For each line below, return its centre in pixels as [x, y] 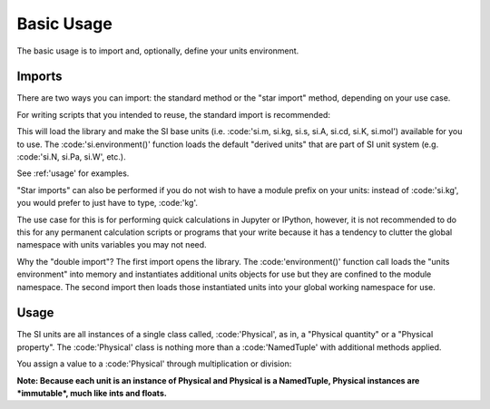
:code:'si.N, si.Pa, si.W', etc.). [71, 157]
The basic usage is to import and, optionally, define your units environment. [158, 51]
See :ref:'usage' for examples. [73, 173]
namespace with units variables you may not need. [112, 245]
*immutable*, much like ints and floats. [92, 393]
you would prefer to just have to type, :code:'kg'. [108, 203]
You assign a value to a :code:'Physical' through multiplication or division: [154, 364]
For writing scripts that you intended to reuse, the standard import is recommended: [174, 114]
